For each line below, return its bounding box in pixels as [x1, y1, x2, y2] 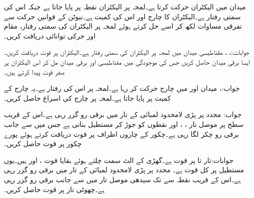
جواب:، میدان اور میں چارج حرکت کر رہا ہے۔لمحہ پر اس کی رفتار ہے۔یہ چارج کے [4, 83, 240, 93]
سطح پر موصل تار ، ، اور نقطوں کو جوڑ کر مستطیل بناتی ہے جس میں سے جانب [4, 119, 244, 129]
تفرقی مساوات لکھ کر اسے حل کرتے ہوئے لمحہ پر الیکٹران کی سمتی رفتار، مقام [4, 21, 242, 31]
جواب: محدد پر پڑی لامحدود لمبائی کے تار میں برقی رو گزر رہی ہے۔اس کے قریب [4, 109, 242, 119]
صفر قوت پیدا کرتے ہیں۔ [4, 66, 65, 77]
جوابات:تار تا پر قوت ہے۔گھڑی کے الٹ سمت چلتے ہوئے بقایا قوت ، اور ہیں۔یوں [4, 155, 234, 165]
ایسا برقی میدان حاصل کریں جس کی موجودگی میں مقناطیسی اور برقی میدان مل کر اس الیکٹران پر [4, 56, 250, 67]
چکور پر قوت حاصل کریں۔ [4, 138, 82, 149]
